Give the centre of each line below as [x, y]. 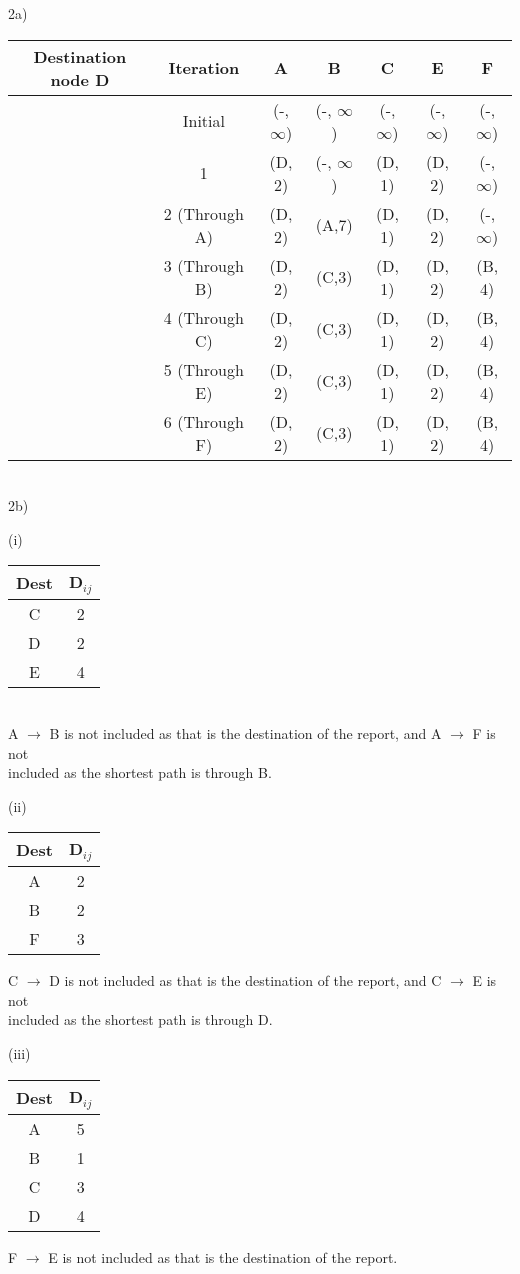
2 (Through [203, 213]
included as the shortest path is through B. [140, 772]
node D [80, 79]
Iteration [204, 68]
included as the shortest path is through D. [140, 1019]
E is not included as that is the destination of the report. [223, 1256]
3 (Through [203, 265]
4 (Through [203, 317]
